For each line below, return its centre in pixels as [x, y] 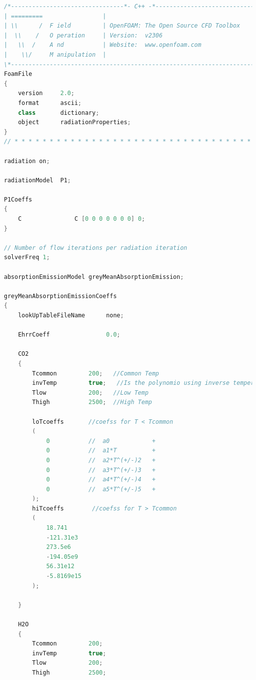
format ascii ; [50, 103]
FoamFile [18, 74]
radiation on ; [27, 161]
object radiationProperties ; [74, 122]
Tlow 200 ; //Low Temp [90, 392]
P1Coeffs [18, 199]
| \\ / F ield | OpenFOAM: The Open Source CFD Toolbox [122, 26]
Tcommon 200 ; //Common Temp [96, 373]
